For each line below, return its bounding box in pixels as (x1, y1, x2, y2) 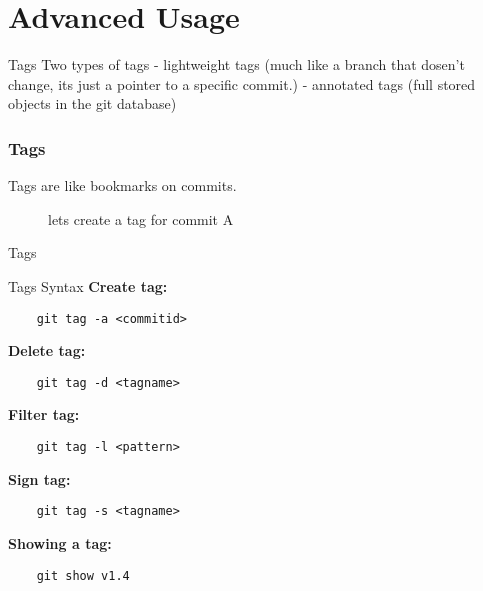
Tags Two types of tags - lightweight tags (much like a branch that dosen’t (8, 54, 465, 75)
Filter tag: (8, 404, 80, 425)
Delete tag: (8, 340, 86, 361)
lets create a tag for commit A (48, 208, 234, 229)
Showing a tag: (8, 532, 112, 553)
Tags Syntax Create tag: (8, 275, 168, 296)
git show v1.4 (36, 568, 130, 583)
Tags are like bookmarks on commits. (8, 175, 237, 196)
